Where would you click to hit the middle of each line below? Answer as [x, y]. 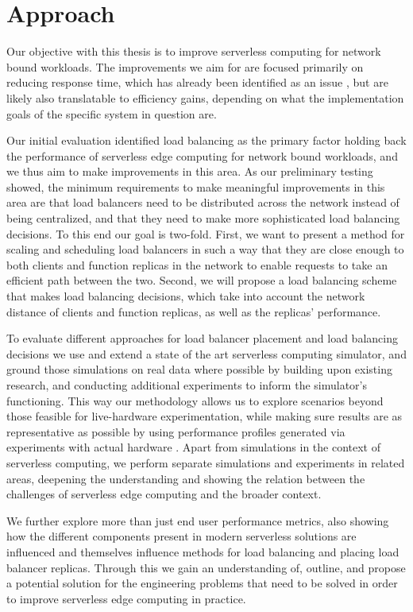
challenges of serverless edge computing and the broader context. [164, 494]
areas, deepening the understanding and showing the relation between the [186, 478]
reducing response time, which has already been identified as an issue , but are [197, 82]
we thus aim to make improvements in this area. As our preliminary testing [190, 171]
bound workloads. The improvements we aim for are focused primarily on [185, 66]
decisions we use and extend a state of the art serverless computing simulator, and [206, 353]
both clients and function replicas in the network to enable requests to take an [197, 264]
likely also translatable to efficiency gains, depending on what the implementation [205, 97]
